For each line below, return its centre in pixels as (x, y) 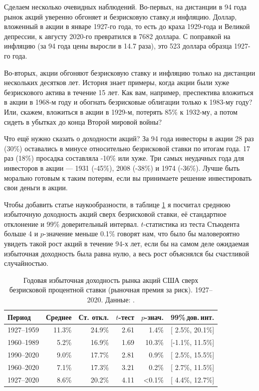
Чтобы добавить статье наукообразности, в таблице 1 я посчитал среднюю (117, 204)
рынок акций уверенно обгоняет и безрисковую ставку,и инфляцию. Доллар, (121, 16)
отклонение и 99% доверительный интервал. (71, 224)
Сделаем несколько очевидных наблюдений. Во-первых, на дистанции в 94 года (126, 7)
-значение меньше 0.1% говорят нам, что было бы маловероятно (141, 234)
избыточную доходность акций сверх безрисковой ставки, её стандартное (115, 214)
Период (19, 317)
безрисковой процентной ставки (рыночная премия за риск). (101, 290)
